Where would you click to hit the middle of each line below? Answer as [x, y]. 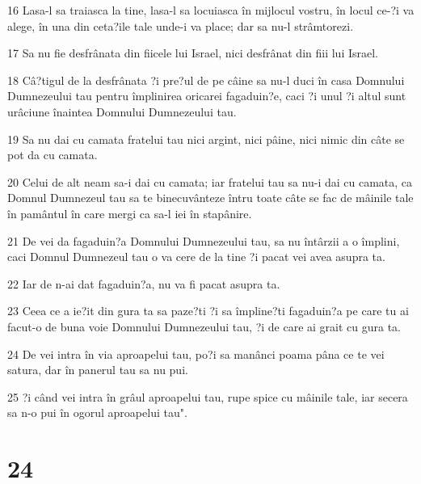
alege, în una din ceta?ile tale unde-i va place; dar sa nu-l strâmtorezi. [181, 25]
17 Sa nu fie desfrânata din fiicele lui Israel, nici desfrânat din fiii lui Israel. [193, 53]
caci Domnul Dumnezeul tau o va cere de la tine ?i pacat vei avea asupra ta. [196, 257]
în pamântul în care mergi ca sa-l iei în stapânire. [130, 213]
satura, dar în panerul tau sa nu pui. [98, 370]
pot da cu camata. [53, 155]
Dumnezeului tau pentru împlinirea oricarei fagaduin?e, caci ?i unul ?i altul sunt [207, 96]
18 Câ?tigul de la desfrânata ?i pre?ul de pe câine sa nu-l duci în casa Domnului [206, 80]
